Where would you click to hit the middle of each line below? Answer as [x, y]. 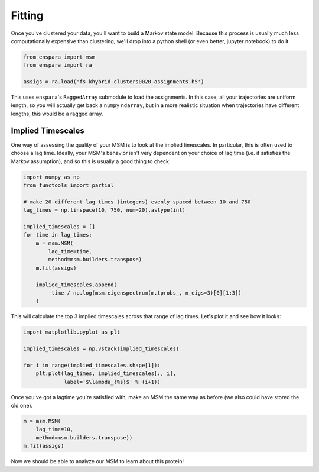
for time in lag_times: [58, 235]
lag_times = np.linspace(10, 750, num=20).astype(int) [104, 210]
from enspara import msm [59, 57]
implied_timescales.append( [77, 285]
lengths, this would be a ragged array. [57, 114]
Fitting [27, 15]
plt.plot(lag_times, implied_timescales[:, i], [106, 374]
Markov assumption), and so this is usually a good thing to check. [91, 161]
